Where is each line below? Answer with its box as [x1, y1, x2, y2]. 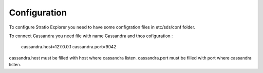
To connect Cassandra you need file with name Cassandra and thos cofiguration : [9, 33, 173, 39]
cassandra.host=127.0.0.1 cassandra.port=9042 [21, 44, 116, 50]
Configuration [9, 7, 67, 18]
